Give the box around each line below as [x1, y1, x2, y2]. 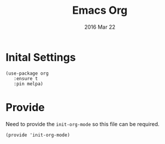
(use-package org [5, 70, 49, 76]
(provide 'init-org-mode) [5, 132, 70, 138]
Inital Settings [5, 50, 76, 64]
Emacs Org [72, 4, 128, 17]
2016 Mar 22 [84, 23, 116, 30]
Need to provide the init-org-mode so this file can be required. [5, 120, 160, 127]
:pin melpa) [13, 81, 44, 87]
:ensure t [13, 75, 38, 81]
